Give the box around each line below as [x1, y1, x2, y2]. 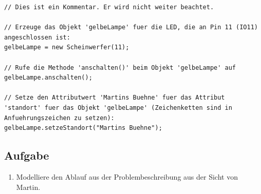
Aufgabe [4, 147, 49, 163]
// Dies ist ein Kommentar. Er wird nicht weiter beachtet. [4, 4, 214, 11]
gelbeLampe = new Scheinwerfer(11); [4, 44, 129, 51]
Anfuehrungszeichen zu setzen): [4, 114, 115, 122]
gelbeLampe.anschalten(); [4, 74, 92, 82]
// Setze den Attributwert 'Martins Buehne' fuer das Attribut [4, 94, 225, 102]
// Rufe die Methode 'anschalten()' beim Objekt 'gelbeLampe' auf [4, 64, 236, 71]
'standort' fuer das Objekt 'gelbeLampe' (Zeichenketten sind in [4, 104, 232, 111]
